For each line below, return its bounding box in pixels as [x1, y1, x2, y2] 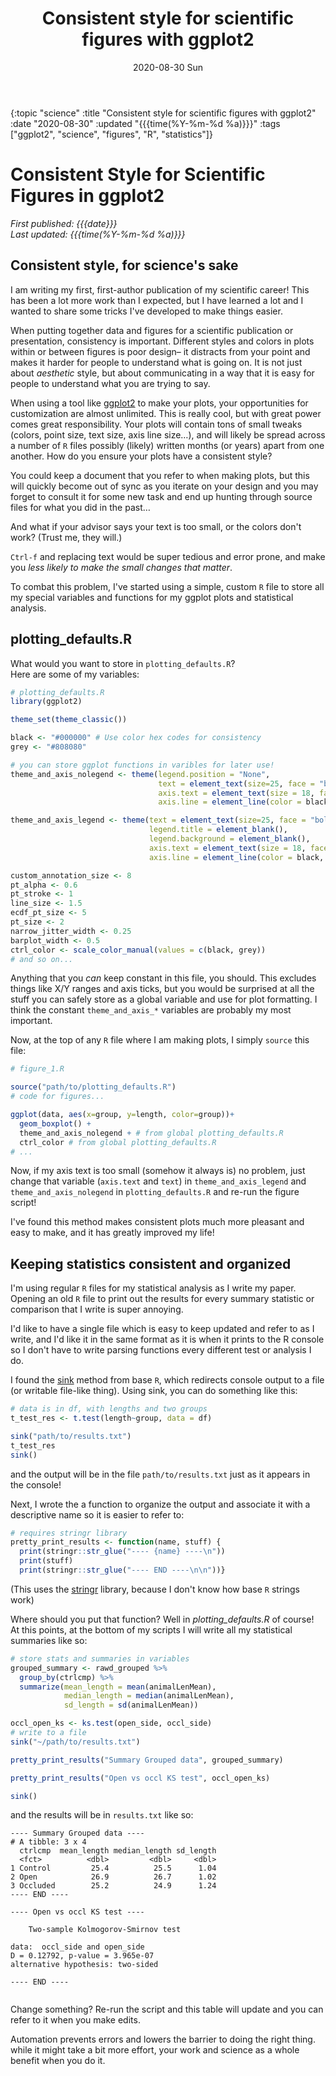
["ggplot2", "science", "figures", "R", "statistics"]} [10, 128, 213, 140]
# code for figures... [10, 1092, 105, 1102]
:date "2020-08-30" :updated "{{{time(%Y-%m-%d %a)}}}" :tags [10, 117, 281, 129]
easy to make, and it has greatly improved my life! [10, 1227, 215, 1239]
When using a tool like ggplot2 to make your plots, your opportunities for [10, 397, 309, 409]
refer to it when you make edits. [10, 2014, 141, 2026]
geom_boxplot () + [19, 1118, 92, 1129]
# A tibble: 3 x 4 [10, 1837, 87, 1847]
